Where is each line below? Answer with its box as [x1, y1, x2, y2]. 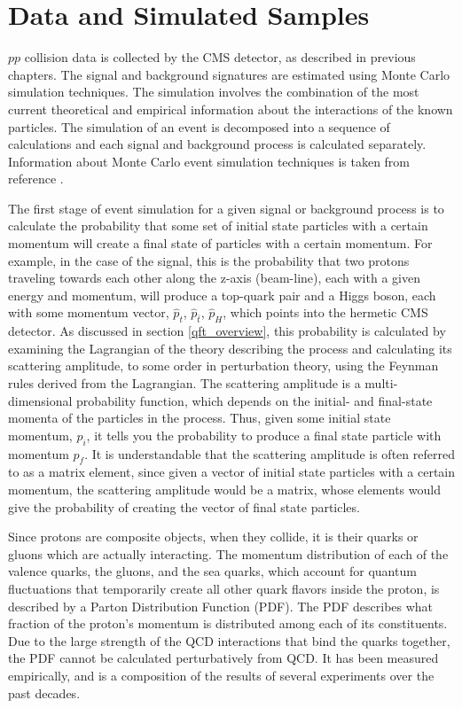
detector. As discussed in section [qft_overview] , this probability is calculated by [8, 322, 446, 340]
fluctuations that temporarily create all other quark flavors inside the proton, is [8, 579, 440, 597]
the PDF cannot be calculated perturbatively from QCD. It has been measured [8, 649, 439, 667]
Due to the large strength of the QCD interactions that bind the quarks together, [8, 631, 450, 650]
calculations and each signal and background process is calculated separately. [8, 135, 427, 153]
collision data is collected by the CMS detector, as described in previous [24, 48, 416, 66]
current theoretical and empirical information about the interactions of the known [8, 99, 453, 118]
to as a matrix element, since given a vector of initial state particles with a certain [8, 463, 456, 481]
